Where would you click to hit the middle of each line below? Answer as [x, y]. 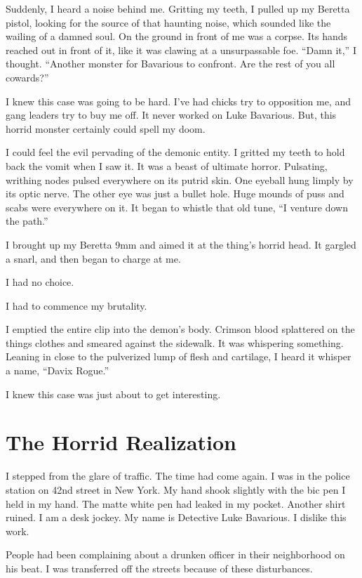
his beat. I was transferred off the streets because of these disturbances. [159, 568]
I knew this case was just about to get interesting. [113, 394]
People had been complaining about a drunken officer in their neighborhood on [175, 554]
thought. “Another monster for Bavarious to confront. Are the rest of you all [170, 64]
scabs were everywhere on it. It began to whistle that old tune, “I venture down [177, 207]
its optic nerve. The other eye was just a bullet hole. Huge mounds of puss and [175, 193]
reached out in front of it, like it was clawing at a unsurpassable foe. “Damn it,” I [181, 50]
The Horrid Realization [121, 442]
